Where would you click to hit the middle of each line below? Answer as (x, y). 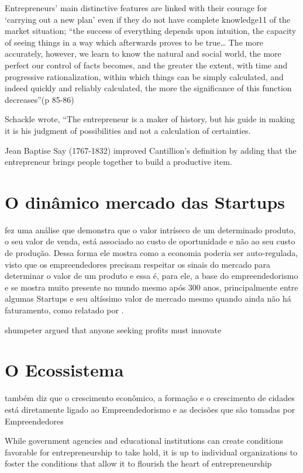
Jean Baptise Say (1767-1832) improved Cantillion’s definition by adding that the (151, 150)
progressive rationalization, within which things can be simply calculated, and (144, 76)
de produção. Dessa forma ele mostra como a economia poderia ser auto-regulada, (151, 253)
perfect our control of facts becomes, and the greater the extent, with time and (146, 65)
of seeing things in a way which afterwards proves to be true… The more (134, 42)
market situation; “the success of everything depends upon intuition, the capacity (151, 31)
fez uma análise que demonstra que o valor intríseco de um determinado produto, (150, 229)
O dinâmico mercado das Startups (145, 201)
